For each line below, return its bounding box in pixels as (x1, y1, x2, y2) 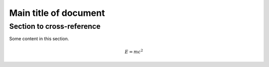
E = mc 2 (125, 48, 143, 55)
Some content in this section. (9, 36, 69, 42)
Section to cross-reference (9, 22, 101, 31)
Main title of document (9, 7, 105, 18)
